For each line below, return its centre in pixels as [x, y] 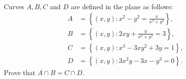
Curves [14, 6]
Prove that [20, 72]
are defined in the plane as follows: [122, 6]
